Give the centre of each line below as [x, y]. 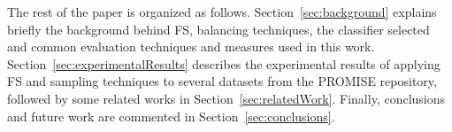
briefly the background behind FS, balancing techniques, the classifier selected [218, 29]
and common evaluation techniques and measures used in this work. [191, 47]
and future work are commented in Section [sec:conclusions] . [171, 116]
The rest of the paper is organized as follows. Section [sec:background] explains [222, 12]
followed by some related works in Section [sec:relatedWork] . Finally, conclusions [226, 98]
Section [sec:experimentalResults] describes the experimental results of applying [224, 63]
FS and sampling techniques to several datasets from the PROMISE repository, [222, 81]
